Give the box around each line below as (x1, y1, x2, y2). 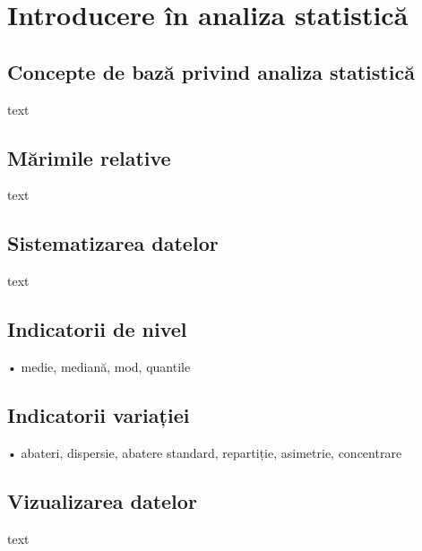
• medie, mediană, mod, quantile (7, 357, 191, 375)
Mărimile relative (7, 143, 171, 171)
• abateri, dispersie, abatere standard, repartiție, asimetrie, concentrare (7, 443, 402, 461)
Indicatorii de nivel (7, 315, 187, 343)
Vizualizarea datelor (7, 486, 197, 514)
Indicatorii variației (7, 400, 190, 428)
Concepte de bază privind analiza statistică (7, 57, 415, 85)
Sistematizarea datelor (7, 229, 219, 257)
